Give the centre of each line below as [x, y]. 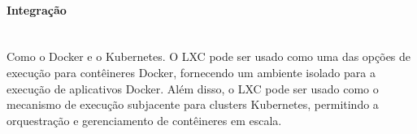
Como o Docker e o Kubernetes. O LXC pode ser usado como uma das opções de [209, 56]
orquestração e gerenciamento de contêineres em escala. [144, 120]
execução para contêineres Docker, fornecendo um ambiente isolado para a [191, 72]
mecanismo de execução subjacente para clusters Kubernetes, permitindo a [193, 104]
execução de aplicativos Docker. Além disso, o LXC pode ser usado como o [193, 88]
